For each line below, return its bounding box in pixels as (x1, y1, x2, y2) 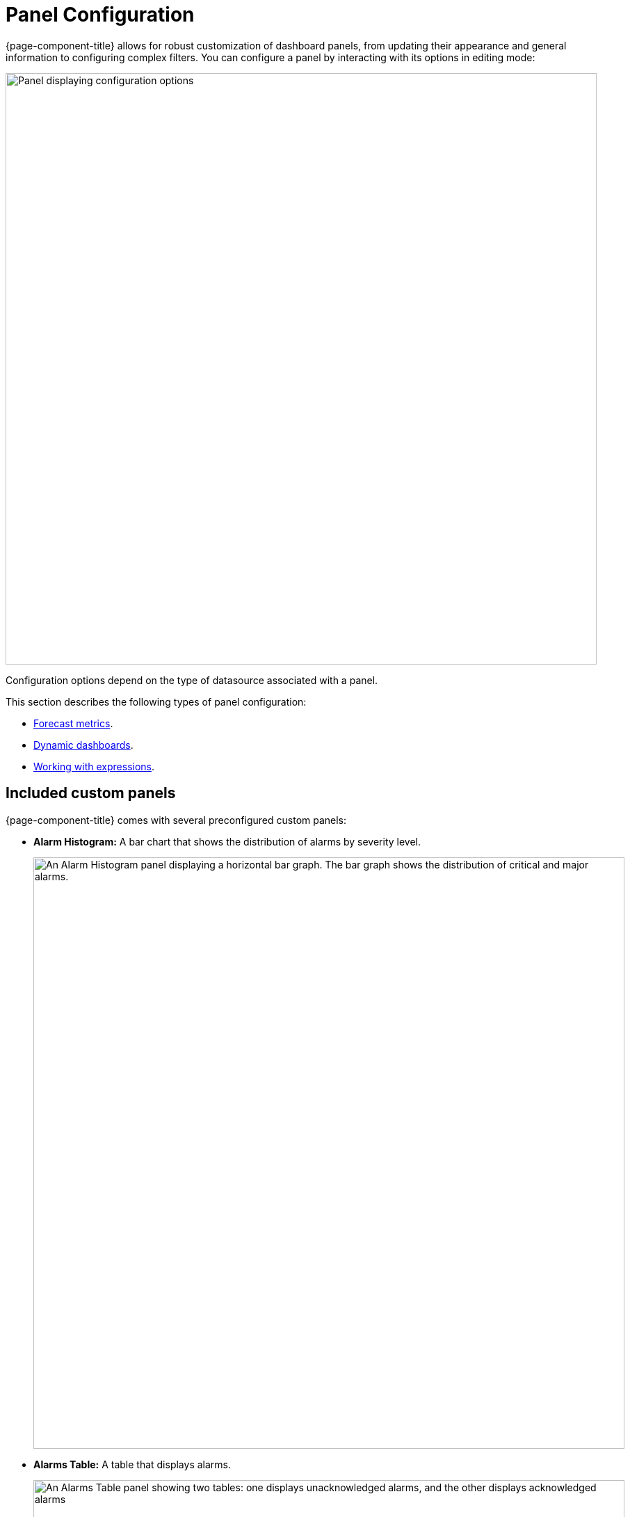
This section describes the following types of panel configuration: (6, 695, 307, 708)
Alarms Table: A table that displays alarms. (33, 1458, 232, 1470)
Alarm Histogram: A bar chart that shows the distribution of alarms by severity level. (33, 835, 421, 848)
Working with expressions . (33, 760, 155, 772)
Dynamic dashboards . (33, 738, 134, 751)
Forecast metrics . (33, 717, 113, 729)
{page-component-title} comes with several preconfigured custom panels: (6, 813, 347, 826)
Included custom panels (6, 784, 176, 802)
